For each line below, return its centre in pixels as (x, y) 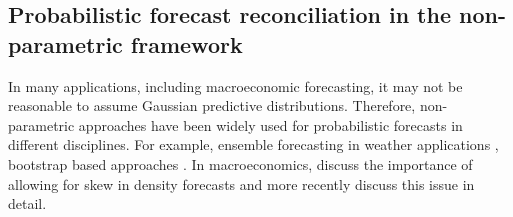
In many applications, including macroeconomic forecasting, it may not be (235, 85)
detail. (27, 203)
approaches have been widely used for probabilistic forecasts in (270, 124)
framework (186, 43)
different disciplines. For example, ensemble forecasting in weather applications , (253, 144)
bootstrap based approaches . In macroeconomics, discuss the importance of (240, 163)
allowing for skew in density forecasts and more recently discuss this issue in (241, 183)
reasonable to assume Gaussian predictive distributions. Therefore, (212, 105)
